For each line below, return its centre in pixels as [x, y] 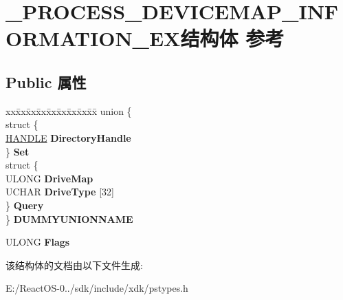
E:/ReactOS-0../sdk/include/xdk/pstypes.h [97, 288]
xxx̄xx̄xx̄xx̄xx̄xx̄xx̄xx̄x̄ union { [69, 110]
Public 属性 [46, 82]
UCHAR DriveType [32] [60, 192]
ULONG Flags [38, 242]
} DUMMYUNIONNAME [69, 218]
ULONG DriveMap [49, 178]
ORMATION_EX [93, 38]
